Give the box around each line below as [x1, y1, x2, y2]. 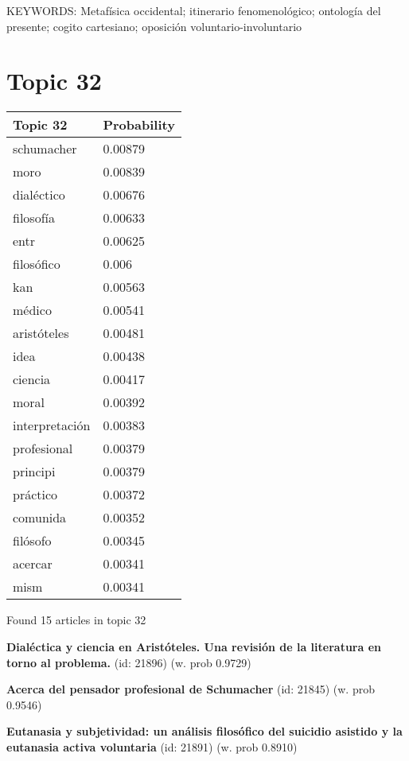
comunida [13, 508, 67, 527]
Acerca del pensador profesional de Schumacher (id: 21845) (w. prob [6, 681, 375, 697]
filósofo [13, 531, 52, 550]
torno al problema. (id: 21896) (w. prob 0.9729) [6, 654, 251, 670]
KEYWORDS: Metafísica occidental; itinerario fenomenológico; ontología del [6, 2, 381, 18]
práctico [13, 485, 58, 504]
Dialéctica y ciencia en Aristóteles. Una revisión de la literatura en [6, 638, 382, 654]
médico [13, 301, 52, 320]
